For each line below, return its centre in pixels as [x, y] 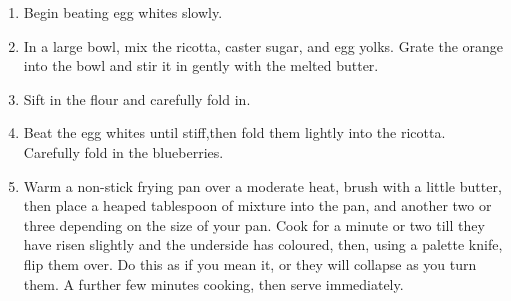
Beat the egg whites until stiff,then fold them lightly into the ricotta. [234, 132]
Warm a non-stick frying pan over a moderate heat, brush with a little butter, [262, 185]
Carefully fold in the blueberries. [123, 151]
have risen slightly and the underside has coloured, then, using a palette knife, [263, 244]
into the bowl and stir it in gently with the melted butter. [201, 65]
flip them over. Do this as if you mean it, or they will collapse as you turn [250, 263]
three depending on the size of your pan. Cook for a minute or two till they [254, 224]
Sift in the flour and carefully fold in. [137, 98]
